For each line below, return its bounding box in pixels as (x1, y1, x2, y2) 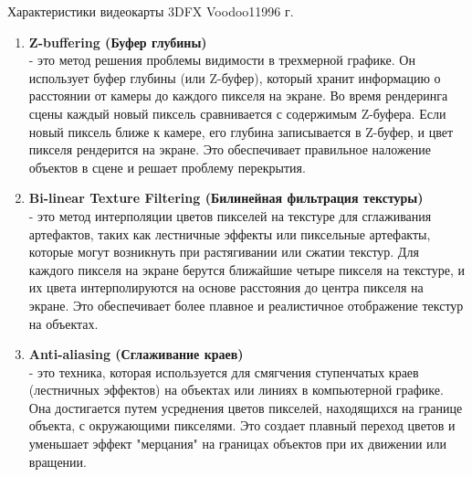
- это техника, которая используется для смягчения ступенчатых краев (28, 362, 419, 381)
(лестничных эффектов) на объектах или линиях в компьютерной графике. (28, 380, 444, 399)
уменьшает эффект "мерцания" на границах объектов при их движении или (28, 434, 447, 453)
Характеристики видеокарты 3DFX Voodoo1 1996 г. (7, 2, 294, 20)
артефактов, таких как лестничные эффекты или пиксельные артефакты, (28, 224, 431, 243)
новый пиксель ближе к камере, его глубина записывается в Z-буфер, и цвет (28, 122, 454, 141)
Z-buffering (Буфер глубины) (28, 32, 207, 51)
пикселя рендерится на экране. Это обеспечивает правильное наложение (28, 140, 431, 159)
